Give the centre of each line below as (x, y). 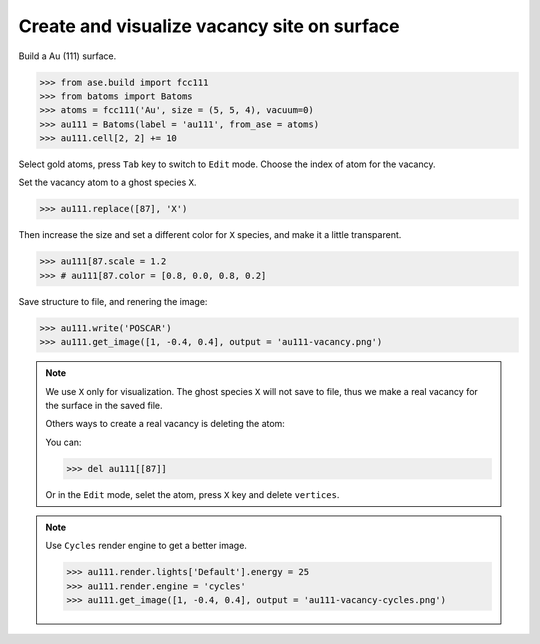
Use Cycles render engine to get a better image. (146, 546)
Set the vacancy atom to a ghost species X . (107, 182)
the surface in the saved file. (104, 405)
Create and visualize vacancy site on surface (209, 26)
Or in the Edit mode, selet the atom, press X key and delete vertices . (192, 494)
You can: (63, 442)
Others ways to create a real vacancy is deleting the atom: (165, 424)
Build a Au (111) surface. (67, 56)
